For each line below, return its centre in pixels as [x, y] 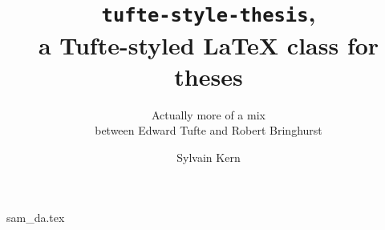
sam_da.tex [36, 218]
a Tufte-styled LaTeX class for [209, 44]
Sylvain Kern [209, 157]
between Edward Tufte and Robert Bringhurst [209, 130]
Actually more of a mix [209, 114]
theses [209, 76]
